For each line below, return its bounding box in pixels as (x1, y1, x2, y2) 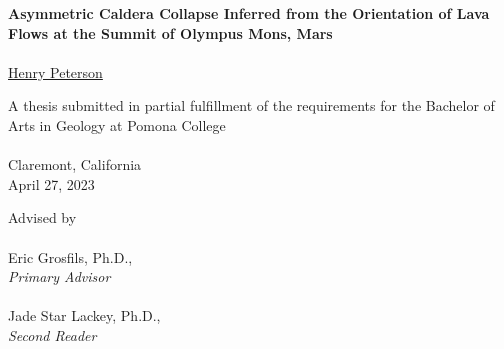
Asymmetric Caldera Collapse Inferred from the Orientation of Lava (8, 3, 490, 23)
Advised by (8, 207, 77, 228)
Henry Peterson (8, 61, 103, 82)
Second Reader (8, 324, 97, 345)
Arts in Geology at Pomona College (8, 114, 226, 135)
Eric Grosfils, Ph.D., (8, 246, 133, 267)
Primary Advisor (8, 266, 111, 287)
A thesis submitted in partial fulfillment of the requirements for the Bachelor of (8, 95, 495, 116)
